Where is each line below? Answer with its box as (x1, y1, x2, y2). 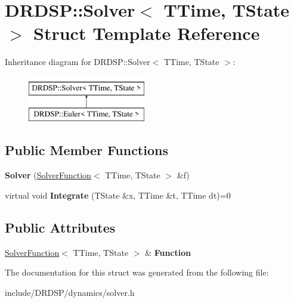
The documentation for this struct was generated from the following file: (5, 266, 269, 279)
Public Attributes (5, 218, 116, 236)
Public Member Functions (5, 141, 168, 159)
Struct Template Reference (33, 21, 260, 45)
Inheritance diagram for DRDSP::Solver (5, 55, 150, 68)
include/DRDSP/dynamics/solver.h (5, 286, 135, 298)
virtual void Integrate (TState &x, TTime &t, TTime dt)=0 (5, 188, 231, 201)
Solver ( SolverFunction (5, 169, 91, 181)
